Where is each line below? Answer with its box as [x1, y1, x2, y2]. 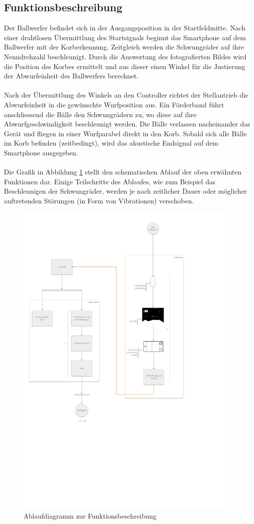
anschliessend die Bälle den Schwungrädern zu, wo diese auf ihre [4, 109, 197, 119]
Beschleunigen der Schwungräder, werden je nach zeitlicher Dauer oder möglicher [4, 186, 247, 196]
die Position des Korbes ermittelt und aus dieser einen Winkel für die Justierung [4, 61, 246, 71]
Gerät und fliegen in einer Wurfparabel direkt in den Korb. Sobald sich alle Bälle [4, 128, 247, 138]
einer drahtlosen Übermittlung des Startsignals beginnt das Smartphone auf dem [4, 32, 246, 42]
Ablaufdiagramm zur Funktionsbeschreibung [23, 511, 157, 521]
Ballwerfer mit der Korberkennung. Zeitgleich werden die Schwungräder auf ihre [4, 42, 244, 52]
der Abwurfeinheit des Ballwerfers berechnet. [4, 71, 139, 81]
